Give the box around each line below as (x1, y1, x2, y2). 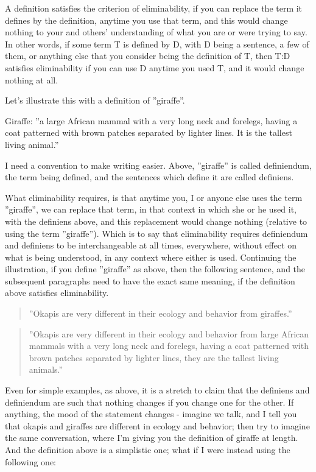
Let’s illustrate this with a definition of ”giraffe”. (5, 94, 185, 107)
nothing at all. (5, 73, 58, 86)
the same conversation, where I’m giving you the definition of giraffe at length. (5, 431, 298, 444)
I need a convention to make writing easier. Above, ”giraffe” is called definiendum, (5, 158, 312, 171)
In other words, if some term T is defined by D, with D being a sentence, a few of (5, 37, 309, 50)
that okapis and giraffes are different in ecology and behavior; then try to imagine (5, 419, 310, 432)
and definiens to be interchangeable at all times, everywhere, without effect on (5, 239, 297, 252)
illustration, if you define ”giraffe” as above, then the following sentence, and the (5, 262, 306, 275)
